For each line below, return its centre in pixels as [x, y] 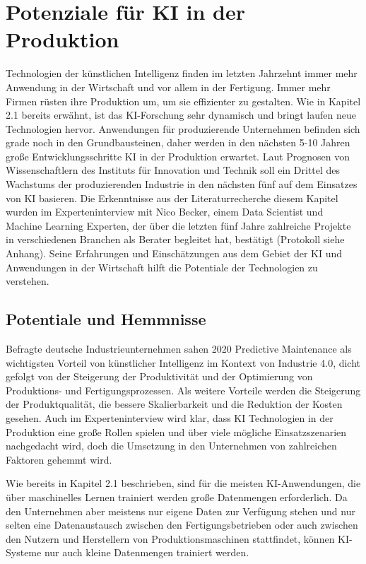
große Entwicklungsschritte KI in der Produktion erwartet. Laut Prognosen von [178, 156]
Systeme [24, 552]
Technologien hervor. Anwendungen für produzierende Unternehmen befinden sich [183, 128]
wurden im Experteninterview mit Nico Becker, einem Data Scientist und [165, 212]
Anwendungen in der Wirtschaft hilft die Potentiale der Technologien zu [162, 267]
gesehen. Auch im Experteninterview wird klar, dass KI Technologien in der [170, 417]
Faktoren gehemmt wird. [59, 459]
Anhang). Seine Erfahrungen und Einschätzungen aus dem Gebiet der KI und [174, 253]
